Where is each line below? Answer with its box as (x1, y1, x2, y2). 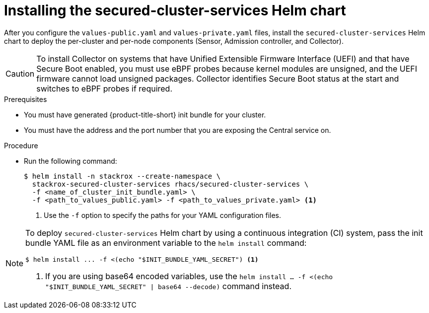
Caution (5, 68, 35, 79)
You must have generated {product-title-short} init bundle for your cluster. (24, 110, 266, 119)
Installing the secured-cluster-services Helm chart (4, 2, 346, 19)
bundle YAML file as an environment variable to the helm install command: (25, 237, 307, 248)
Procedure (4, 141, 38, 150)
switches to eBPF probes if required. (36, 83, 173, 94)
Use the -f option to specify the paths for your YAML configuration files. (44, 210, 282, 219)
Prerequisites (4, 95, 47, 104)
